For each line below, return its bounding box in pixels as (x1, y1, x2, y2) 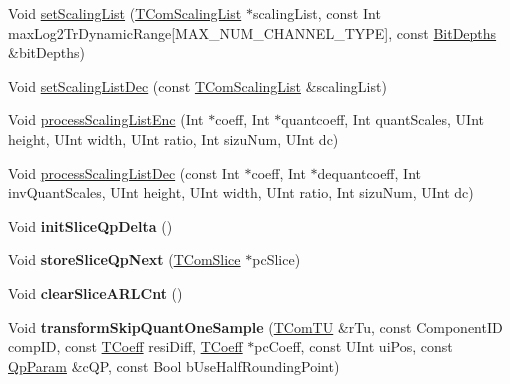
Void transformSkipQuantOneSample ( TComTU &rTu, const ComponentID (8, 316, 503, 337)
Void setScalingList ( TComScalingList (8, 3, 242, 23)
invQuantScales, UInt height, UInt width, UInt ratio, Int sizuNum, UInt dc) (8, 182, 474, 203)
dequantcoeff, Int (317, 162, 421, 183)
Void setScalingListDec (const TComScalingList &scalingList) (8, 75, 387, 96)
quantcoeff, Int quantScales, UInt (281, 109, 485, 130)
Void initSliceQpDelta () (8, 215, 173, 236)
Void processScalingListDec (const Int (8, 162, 240, 183)
